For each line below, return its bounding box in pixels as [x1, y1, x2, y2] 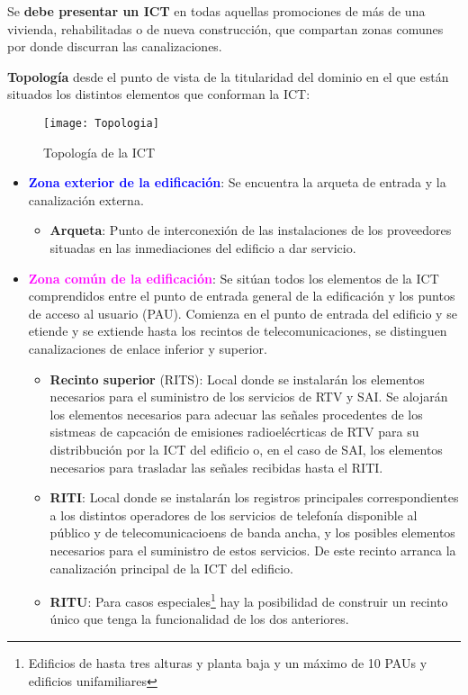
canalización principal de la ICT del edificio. [49, 558, 293, 577]
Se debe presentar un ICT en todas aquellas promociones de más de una [7, 2, 426, 20]
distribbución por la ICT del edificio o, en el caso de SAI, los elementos [49, 439, 443, 458]
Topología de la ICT [43, 142, 156, 161]
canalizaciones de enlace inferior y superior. [28, 338, 267, 357]
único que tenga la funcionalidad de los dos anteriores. [49, 609, 349, 628]
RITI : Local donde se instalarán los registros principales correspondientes [49, 488, 459, 507]
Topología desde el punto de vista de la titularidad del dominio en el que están [7, 67, 449, 86]
